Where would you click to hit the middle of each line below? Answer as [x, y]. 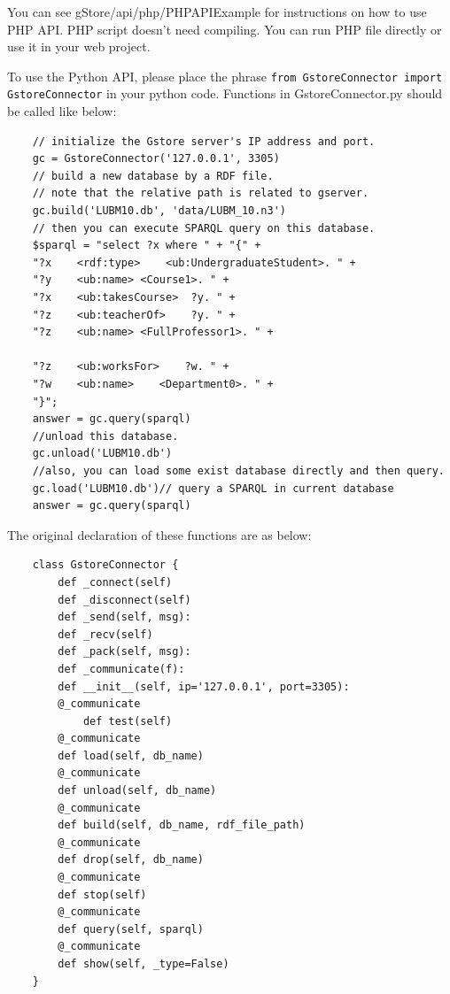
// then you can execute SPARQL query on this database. [204, 228]
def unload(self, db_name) [137, 791]
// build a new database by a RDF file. [153, 176]
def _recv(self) [105, 634]
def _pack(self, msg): [124, 652]
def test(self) [128, 721]
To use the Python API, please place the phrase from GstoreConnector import [225, 76]
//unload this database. [105, 436]
